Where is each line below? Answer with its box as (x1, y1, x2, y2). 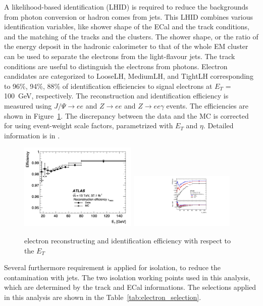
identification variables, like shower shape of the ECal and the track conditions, (4, 21, 249, 32)
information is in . (4, 130, 60, 140)
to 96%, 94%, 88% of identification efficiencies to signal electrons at (4, 80, 213, 91)
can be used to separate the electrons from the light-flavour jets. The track (4, 50, 235, 61)
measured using (4, 100, 52, 111)
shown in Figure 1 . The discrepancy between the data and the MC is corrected (4, 110, 249, 121)
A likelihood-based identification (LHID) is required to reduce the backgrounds (4, 2, 248, 12)
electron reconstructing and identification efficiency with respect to (24, 235, 231, 245)
